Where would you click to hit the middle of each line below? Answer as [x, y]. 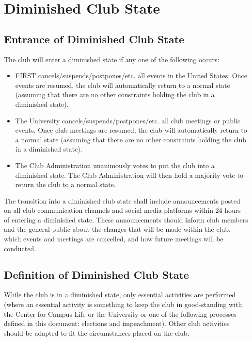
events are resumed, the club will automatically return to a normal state [123, 85]
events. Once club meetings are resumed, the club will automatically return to [131, 130]
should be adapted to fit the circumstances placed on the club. [97, 332]
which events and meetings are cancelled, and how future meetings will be [114, 239]
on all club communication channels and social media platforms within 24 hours [122, 210]
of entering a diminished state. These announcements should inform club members [126, 219]
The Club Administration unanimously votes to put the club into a [115, 165]
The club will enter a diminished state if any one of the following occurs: [112, 59]
